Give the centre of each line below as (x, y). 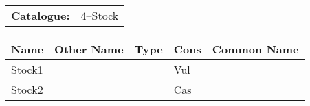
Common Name (255, 49)
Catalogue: (41, 15)
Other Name (89, 49)
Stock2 (27, 89)
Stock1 (27, 69)
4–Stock (100, 15)
